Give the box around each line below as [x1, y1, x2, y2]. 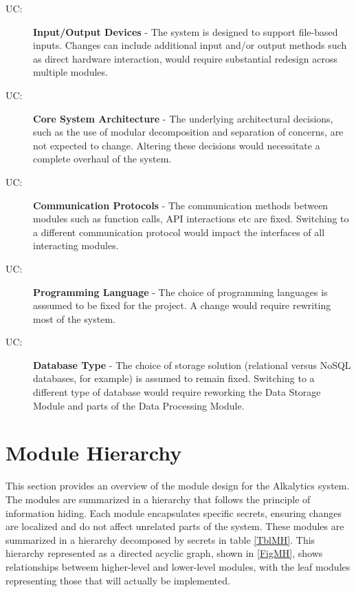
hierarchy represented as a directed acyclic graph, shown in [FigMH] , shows [5, 546, 323, 560]
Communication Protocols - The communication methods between [33, 198, 329, 212]
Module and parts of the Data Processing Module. [33, 398, 245, 412]
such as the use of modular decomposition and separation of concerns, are [33, 125, 344, 139]
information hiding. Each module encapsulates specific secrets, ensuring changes [5, 505, 342, 520]
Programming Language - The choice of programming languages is [33, 284, 328, 299]
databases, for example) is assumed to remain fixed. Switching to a [33, 371, 315, 385]
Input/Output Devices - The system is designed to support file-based [33, 24, 338, 39]
